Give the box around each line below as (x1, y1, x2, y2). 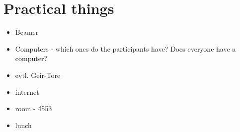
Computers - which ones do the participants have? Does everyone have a (15, 43, 236, 54)
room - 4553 (15, 103, 52, 114)
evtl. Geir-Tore (15, 69, 61, 80)
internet (15, 86, 39, 97)
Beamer (15, 27, 39, 37)
